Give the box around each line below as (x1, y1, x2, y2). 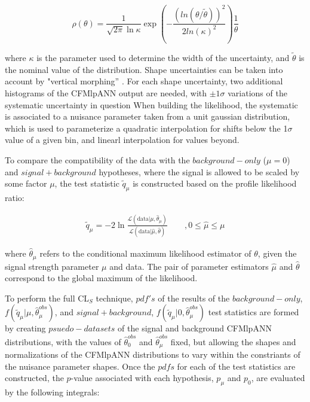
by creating (5, 322, 46, 334)
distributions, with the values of (5, 335, 121, 348)
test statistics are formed (208, 306, 299, 318)
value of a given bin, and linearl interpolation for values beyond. (5, 133, 240, 146)
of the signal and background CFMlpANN (118, 322, 272, 334)
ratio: (5, 191, 24, 203)
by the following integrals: (5, 386, 100, 398)
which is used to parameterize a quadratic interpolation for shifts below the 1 (5, 121, 288, 134)
